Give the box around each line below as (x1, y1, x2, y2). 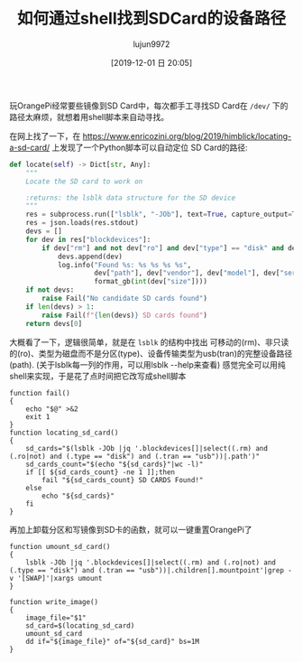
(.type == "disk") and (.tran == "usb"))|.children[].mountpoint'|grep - (9, 565, 293, 574)
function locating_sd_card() (9, 428, 119, 437)
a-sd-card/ (9, 142, 50, 153)
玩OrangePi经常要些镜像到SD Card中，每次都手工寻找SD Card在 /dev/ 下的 (9, 100, 289, 111)
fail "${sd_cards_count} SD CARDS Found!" (41, 475, 204, 484)
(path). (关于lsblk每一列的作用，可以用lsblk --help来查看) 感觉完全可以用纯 (9, 359, 286, 370)
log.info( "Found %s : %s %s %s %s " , (57, 260, 192, 269)
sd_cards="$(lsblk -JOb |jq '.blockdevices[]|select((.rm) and (25, 443, 269, 452)
